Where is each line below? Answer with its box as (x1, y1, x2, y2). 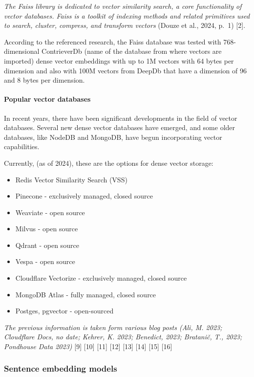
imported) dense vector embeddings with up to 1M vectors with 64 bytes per (4, 55, 234, 66)
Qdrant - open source (15, 240, 79, 250)
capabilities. (4, 141, 40, 152)
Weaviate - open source (15, 207, 85, 217)
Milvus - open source (15, 223, 78, 234)
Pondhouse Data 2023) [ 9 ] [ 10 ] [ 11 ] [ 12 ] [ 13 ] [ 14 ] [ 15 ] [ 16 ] (4, 341, 172, 352)
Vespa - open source (15, 256, 75, 266)
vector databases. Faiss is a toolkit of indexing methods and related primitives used (4, 10, 250, 21)
